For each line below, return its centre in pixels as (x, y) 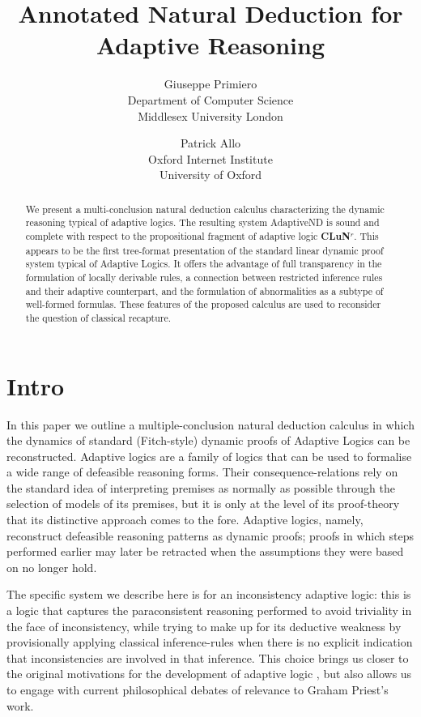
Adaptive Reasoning (210, 45)
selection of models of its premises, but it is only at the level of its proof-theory (203, 504)
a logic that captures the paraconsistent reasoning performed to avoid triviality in (209, 610)
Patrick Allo (210, 143)
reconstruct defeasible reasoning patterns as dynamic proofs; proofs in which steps (210, 535)
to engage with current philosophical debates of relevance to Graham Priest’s (198, 690)
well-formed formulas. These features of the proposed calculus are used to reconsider (203, 304)
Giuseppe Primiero (210, 84)
